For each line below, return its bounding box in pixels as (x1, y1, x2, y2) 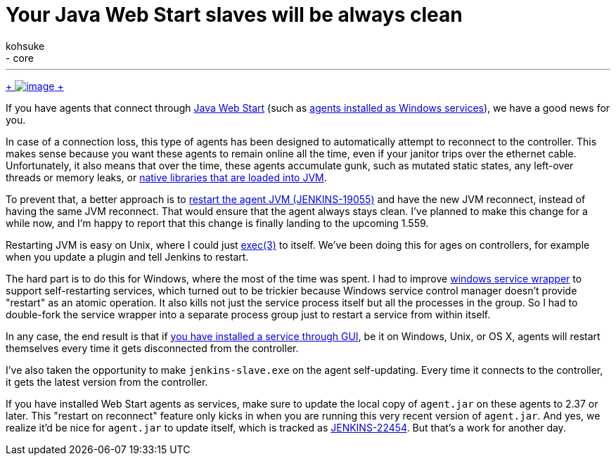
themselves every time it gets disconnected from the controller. (6, 342, 299, 354)
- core (6, 51, 34, 64)
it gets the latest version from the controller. (6, 375, 208, 388)
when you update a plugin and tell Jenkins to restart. (6, 250, 249, 263)
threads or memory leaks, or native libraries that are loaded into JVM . (6, 171, 327, 183)
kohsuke (6, 39, 45, 52)
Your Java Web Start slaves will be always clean (6, 3, 463, 27)
